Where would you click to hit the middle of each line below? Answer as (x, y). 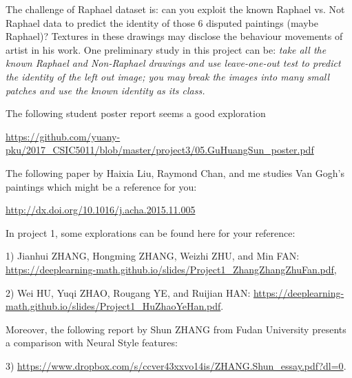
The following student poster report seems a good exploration (136, 113)
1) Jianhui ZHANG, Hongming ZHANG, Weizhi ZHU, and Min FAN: (153, 256)
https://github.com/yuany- (63, 136)
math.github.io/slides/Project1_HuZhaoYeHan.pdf (113, 306)
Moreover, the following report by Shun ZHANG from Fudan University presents (176, 329)
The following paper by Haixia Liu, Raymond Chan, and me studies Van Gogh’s (175, 172)
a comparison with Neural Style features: (92, 343)
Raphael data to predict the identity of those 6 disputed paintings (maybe (162, 22)
